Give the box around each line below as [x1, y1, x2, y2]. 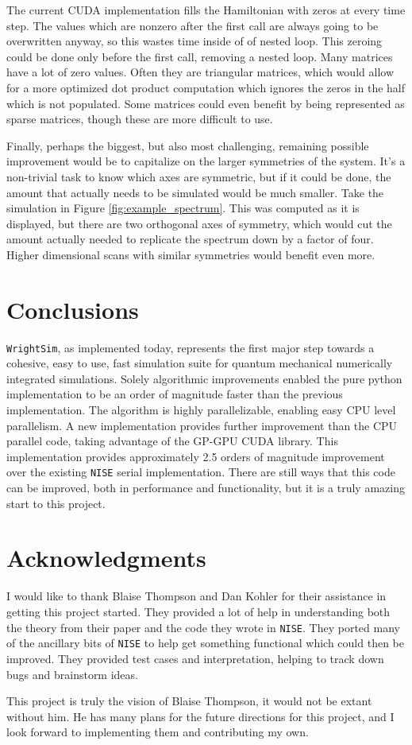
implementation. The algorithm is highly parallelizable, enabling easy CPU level [6, 402, 396, 418]
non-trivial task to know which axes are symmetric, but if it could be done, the [6, 168, 391, 184]
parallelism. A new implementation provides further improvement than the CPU [6, 417, 398, 433]
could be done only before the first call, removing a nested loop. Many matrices [6, 48, 393, 64]
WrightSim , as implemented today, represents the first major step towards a [6, 339, 375, 355]
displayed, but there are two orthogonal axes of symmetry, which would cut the [6, 215, 392, 231]
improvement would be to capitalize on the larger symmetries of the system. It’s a [6, 153, 406, 169]
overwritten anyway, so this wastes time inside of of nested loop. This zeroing [6, 33, 383, 49]
